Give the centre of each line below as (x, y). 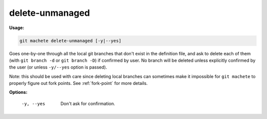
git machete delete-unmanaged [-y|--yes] (70, 40)
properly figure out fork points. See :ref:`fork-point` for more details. (78, 83)
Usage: (17, 28)
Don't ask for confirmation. (88, 103)
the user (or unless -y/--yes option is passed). (58, 67)
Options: (18, 92)
